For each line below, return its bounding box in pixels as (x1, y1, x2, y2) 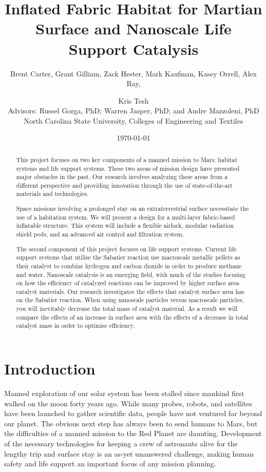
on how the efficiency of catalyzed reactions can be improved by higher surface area (16, 279, 239, 287)
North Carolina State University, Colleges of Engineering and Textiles (24, 115, 243, 126)
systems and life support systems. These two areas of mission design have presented (16, 164, 240, 172)
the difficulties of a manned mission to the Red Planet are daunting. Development (4, 428, 262, 439)
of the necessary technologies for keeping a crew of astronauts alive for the (4, 438, 238, 449)
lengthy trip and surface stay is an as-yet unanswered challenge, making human (4, 448, 254, 459)
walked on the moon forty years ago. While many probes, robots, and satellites (4, 398, 252, 408)
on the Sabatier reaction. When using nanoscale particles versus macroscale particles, (16, 296, 244, 304)
